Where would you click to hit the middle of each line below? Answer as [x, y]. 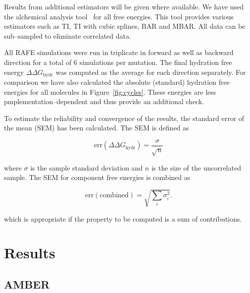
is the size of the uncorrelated [196, 167]
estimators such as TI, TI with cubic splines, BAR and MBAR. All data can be [125, 26]
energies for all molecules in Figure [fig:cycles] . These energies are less [110, 91]
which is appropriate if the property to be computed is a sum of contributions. [123, 218]
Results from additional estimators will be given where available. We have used [124, 6]
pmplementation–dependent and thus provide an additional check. [104, 101]
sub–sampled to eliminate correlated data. [68, 35]
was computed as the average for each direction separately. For [151, 72]
